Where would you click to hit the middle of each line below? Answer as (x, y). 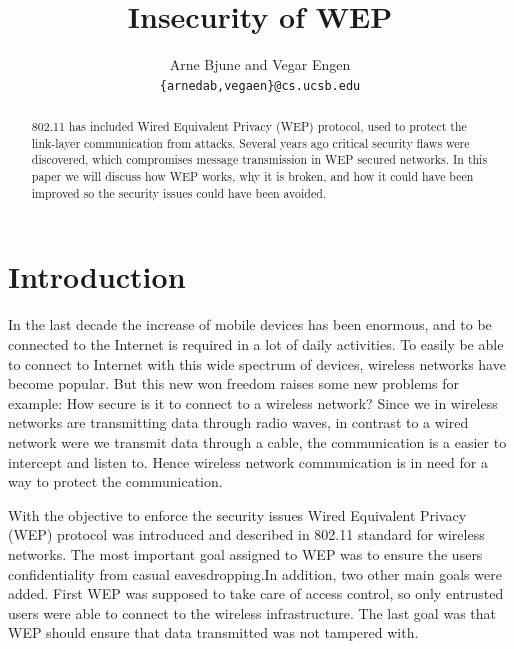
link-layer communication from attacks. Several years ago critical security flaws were (250, 142)
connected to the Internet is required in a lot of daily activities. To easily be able (256, 343)
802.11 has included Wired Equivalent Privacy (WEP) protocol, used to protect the (249, 126)
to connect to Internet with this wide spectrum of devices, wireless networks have (257, 363)
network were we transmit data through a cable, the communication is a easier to (257, 441)
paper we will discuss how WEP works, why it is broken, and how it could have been (252, 176)
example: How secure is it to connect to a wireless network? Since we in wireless (253, 402)
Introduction (97, 276)
